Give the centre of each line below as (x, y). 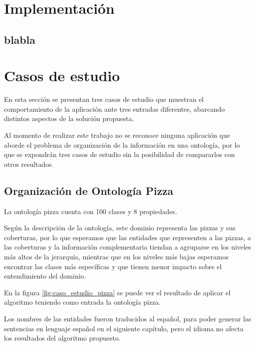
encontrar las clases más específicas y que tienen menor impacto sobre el (113, 266)
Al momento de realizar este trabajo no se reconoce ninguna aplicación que (117, 135)
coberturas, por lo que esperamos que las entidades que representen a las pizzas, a (127, 237)
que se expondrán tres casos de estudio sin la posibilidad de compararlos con (119, 154)
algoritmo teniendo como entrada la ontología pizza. (82, 302)
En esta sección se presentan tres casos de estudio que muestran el (104, 99)
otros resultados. (29, 164)
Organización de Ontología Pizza (89, 190)
